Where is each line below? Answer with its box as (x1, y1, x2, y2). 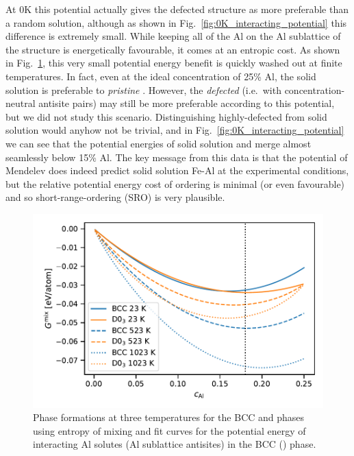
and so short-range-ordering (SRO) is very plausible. (5, 190, 225, 204)
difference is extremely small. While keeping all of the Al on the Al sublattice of (5, 29, 341, 43)
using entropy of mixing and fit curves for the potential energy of (33, 423, 306, 437)
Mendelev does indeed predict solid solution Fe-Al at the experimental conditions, (5, 163, 349, 178)
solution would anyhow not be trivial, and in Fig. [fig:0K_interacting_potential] (5, 123, 344, 137)
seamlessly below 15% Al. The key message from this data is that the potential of (5, 149, 348, 164)
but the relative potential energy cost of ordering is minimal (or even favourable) (5, 176, 345, 191)
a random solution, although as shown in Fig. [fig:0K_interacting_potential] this (5, 15, 347, 29)
